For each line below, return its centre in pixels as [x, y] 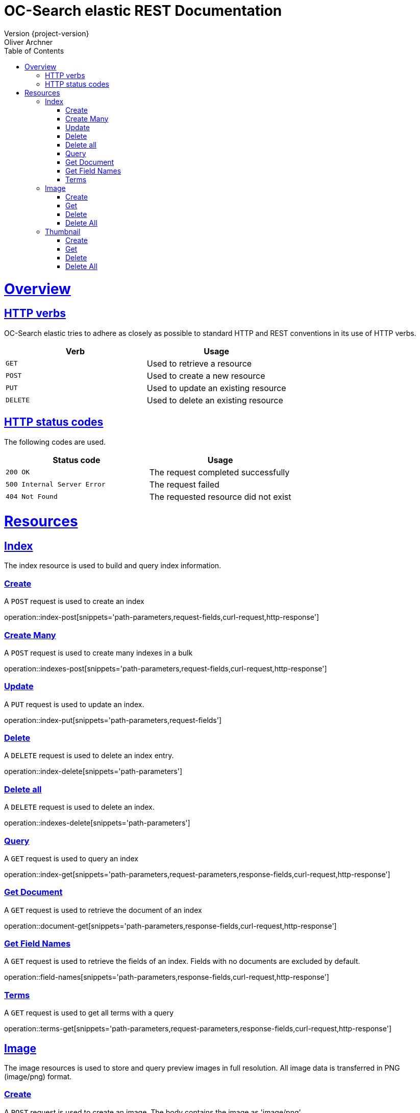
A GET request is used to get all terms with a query [89, 1013]
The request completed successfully [219, 472]
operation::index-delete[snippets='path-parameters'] [93, 771]
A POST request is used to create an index [74, 601]
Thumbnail [63, 231]
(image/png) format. [38, 1077]
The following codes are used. [55, 442]
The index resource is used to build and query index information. [113, 566]
